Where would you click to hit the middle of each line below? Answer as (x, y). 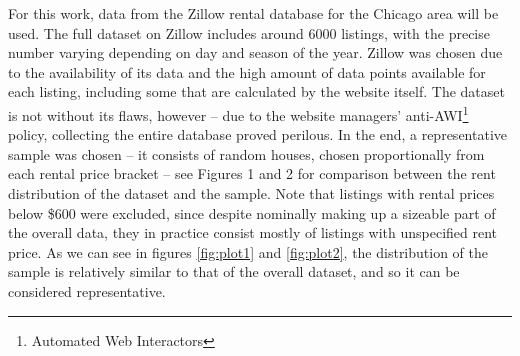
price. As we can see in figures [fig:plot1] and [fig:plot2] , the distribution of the (248, 251)
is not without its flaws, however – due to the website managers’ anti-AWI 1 (238, 113)
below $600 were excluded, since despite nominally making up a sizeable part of (252, 212)
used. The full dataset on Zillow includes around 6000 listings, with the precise (249, 32)
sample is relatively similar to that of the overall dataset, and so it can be (234, 271)
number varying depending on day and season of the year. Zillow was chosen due (255, 52)
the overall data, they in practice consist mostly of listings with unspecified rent (253, 232)
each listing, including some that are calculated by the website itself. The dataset (256, 91)
